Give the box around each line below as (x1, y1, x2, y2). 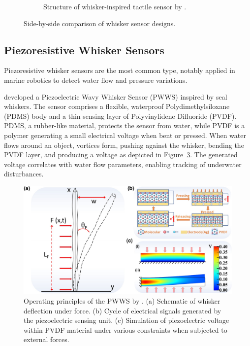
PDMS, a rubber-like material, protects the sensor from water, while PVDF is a (4, 120, 245, 131)
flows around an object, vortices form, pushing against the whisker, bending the (4, 139, 244, 150)
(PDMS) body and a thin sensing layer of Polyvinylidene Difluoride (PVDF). (4, 110, 237, 121)
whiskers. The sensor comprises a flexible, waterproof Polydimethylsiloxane (4, 101, 230, 111)
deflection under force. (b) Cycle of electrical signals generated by (24, 305, 221, 315)
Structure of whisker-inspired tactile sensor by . (43, 1, 187, 11)
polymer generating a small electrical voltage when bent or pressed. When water (4, 130, 246, 140)
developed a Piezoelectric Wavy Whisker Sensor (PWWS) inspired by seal (4, 91, 227, 102)
